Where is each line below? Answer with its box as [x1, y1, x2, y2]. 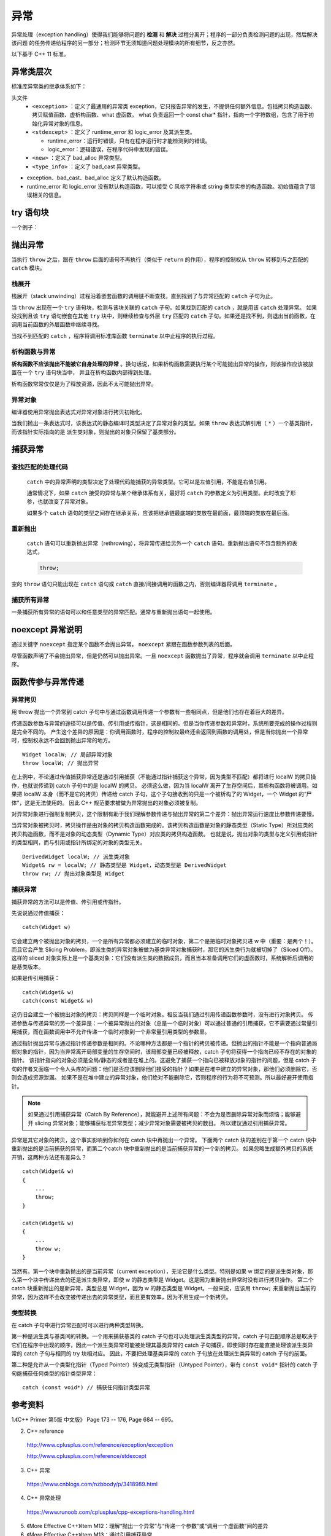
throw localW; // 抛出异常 [22, 759, 99, 767]
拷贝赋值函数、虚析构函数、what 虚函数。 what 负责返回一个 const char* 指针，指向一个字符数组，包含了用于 [32, 111, 309, 119]
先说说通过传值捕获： [11, 909, 66, 917]
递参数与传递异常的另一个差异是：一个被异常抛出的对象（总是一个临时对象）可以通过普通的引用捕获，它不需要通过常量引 [11, 1019, 318, 1027]
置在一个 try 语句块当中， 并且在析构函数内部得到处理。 [11, 369, 155, 376]
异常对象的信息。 [42, 120, 86, 127]
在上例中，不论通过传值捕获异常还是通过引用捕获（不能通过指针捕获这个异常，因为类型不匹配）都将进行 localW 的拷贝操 [11, 773, 316, 780]
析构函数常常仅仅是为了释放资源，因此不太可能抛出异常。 [11, 380, 156, 387]
